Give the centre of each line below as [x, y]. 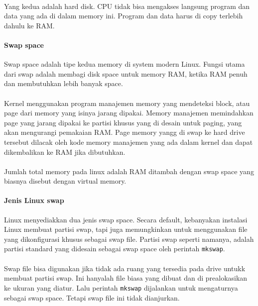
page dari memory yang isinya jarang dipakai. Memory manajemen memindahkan [129, 113]
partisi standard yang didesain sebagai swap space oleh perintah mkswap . [115, 249]
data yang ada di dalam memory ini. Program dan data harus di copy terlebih [124, 16]
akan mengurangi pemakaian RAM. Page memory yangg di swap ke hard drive [125, 132]
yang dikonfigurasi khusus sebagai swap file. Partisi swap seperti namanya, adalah [129, 239]
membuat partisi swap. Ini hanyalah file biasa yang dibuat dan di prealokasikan [126, 278]
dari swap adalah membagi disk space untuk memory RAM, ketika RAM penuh [126, 73]
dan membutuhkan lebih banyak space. [64, 83]
